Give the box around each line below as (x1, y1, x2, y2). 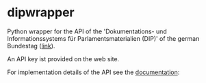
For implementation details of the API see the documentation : (7, 68, 180, 76)
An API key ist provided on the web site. (7, 54, 120, 63)
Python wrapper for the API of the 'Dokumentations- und (7, 27, 168, 35)
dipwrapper (7, 5, 75, 20)
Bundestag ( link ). (7, 41, 55, 50)
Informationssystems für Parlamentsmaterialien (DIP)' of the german (7, 34, 200, 42)
